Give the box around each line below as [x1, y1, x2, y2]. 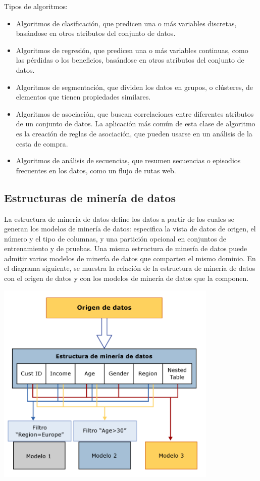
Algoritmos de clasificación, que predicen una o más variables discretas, [16, 18, 237, 28]
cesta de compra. [16, 138, 68, 149]
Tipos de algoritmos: [4, 1, 68, 11]
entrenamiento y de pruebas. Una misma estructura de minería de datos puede [4, 243, 247, 254]
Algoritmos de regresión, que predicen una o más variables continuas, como [16, 44, 248, 55]
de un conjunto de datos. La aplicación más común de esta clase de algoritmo [16, 118, 255, 129]
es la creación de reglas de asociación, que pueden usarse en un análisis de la [16, 128, 252, 138]
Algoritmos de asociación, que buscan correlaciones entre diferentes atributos [16, 108, 254, 119]
